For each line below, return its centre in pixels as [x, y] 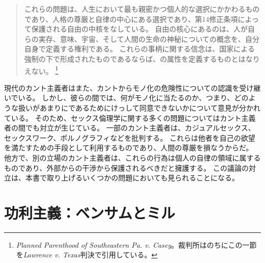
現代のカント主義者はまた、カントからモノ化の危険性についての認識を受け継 [132, 87]
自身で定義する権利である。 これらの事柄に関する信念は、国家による [139, 49]
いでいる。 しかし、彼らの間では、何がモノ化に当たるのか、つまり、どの [126, 98]
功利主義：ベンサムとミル [90, 212]
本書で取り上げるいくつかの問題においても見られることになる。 [132, 178]
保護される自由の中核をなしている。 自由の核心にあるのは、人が [140, 29]
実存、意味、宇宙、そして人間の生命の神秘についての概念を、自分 [149, 38]
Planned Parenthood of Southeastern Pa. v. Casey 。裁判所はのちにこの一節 [136, 244]
